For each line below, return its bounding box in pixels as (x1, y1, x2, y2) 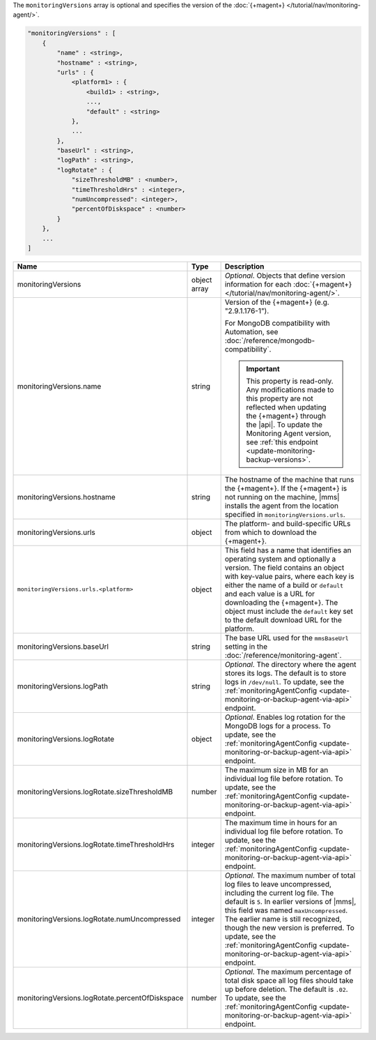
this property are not (246, 393, 313, 403)
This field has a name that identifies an (224, 545, 352, 555)
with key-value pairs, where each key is (224, 571, 354, 581)
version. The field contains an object (224, 562, 345, 572)
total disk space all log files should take (224, 975, 354, 985)
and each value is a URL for (224, 589, 315, 598)
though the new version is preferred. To (224, 923, 355, 933)
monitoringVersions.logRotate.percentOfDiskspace (17, 993, 184, 1002)
